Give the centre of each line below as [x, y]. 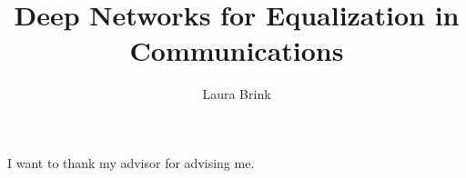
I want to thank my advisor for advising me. [131, 162]
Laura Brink [237, 94]
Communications [237, 50]
